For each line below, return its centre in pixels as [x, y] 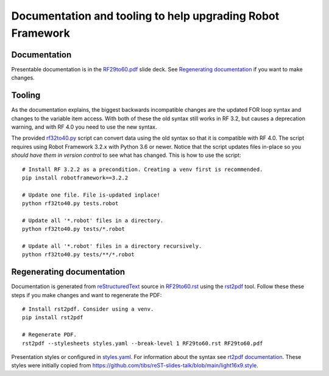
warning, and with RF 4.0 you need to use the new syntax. [84, 127]
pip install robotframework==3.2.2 [75, 178]
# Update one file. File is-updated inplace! [91, 195]
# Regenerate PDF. [50, 335]
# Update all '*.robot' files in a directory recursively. [112, 246]
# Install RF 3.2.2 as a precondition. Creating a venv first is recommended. [143, 169]
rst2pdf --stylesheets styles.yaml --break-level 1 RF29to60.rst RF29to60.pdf [143, 343]
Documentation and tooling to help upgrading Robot [145, 16]
